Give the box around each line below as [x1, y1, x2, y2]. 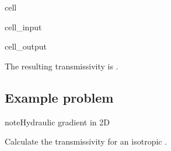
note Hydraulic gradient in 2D [5, 115, 110, 128]
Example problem [5, 88, 114, 106]
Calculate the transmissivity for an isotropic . [5, 135, 167, 148]
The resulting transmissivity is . [5, 59, 118, 72]
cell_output [5, 40, 47, 52]
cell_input [5, 20, 42, 33]
